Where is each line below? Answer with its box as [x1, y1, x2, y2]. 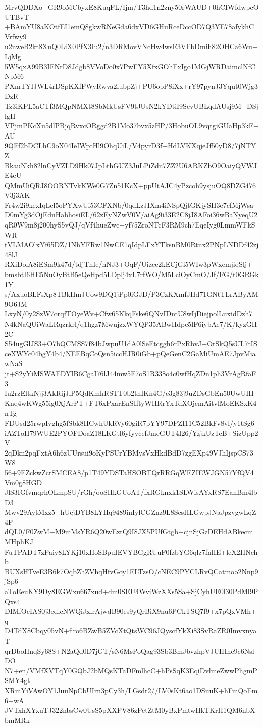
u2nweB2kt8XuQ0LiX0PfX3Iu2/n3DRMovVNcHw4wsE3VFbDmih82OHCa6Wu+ [5, 41, 258, 52]
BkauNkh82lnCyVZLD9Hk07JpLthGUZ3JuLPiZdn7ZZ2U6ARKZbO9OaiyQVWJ [5, 160, 257, 170]
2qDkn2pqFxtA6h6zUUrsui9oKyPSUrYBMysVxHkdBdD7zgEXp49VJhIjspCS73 [5, 447, 253, 458]
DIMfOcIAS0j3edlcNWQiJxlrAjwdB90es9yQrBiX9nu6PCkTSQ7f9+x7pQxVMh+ [5, 606, 256, 616]
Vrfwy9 [5, 31, 27, 41]
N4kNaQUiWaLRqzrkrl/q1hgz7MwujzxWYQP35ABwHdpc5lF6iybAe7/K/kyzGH [5, 319, 257, 329]
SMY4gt [5, 675, 30, 686]
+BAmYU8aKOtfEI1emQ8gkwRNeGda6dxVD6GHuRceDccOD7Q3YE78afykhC [5, 21, 254, 32]
